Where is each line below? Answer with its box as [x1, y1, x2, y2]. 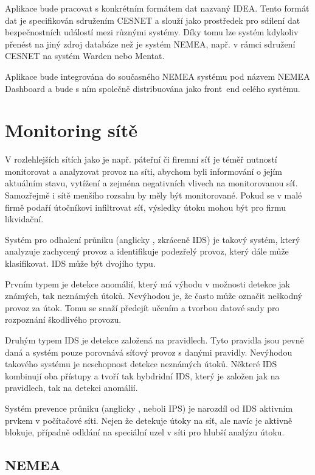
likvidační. [5, 213, 44, 225]
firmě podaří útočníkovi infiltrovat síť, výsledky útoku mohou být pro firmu [5, 200, 286, 213]
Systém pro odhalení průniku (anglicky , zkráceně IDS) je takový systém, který [5, 233, 300, 245]
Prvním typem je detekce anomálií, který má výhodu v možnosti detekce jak [5, 277, 290, 290]
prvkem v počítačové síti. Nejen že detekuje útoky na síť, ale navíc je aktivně [5, 413, 292, 426]
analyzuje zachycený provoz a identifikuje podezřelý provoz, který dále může [5, 245, 289, 258]
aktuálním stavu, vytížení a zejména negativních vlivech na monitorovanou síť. [5, 177, 298, 189]
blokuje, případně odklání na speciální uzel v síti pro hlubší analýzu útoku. [5, 426, 285, 438]
